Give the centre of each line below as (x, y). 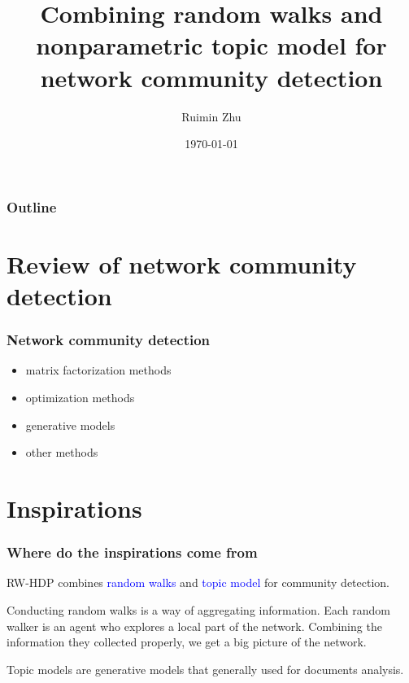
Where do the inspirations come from (132, 552)
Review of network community (182, 263)
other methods (62, 452)
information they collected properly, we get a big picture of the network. (187, 642)
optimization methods (80, 397)
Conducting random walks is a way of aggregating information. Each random (198, 609)
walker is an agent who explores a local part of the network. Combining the (194, 626)
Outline (32, 206)
